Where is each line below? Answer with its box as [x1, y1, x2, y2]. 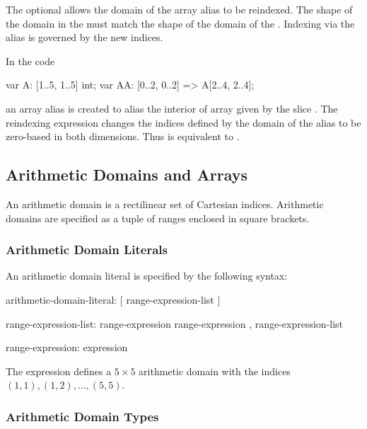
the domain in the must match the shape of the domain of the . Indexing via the [6, 16, 355, 30]
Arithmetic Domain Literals [6, 241, 168, 258]
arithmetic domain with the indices [139, 363, 291, 378]
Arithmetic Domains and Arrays [6, 164, 248, 185]
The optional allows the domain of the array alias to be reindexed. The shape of [6, 2, 353, 16]
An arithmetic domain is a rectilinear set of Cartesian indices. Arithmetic [6, 196, 324, 211]
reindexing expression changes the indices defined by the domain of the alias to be [6, 115, 361, 130]
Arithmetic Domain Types [6, 407, 159, 425]
